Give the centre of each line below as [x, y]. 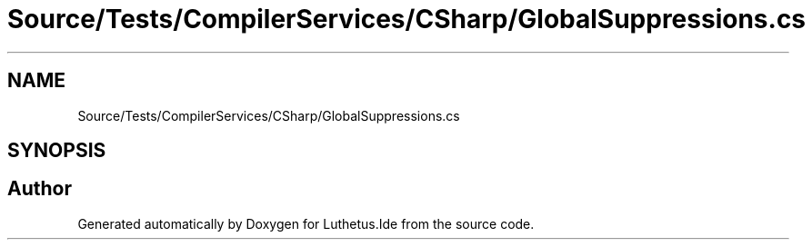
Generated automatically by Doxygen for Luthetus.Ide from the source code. [306, 223]
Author [40, 189]
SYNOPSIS [57, 151]
